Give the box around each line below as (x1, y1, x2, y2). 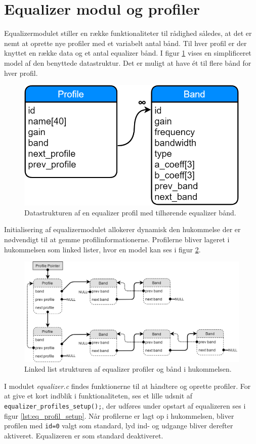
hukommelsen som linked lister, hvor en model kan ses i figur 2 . (4, 244, 201, 254)
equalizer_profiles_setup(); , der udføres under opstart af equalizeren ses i (4, 400, 246, 411)
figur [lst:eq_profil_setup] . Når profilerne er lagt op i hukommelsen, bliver (4, 410, 234, 421)
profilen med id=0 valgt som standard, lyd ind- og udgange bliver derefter (4, 420, 233, 431)
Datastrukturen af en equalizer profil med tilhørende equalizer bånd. (24, 207, 236, 217)
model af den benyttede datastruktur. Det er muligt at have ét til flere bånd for (4, 57, 251, 68)
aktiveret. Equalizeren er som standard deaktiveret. (4, 430, 163, 440)
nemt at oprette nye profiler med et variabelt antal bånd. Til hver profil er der (4, 37, 247, 48)
